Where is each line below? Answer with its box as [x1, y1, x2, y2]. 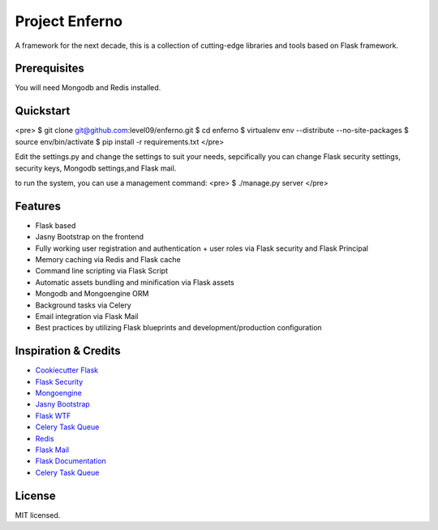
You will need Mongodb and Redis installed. [15, 83, 161, 93]
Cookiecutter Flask [35, 365, 99, 375]
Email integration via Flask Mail [35, 311, 139, 321]
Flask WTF [35, 411, 71, 420]
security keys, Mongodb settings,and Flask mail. [15, 163, 177, 173]
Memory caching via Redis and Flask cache [35, 255, 182, 264]
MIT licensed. [15, 510, 61, 519]
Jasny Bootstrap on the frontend [35, 232, 144, 242]
